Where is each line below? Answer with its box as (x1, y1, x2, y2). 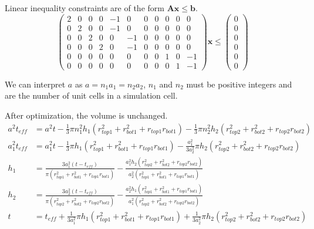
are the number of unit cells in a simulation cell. (5, 89, 178, 102)
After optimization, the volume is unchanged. (5, 109, 168, 122)
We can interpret (5, 78, 66, 90)
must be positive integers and (186, 78, 292, 90)
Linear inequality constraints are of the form (5, 2, 164, 14)
